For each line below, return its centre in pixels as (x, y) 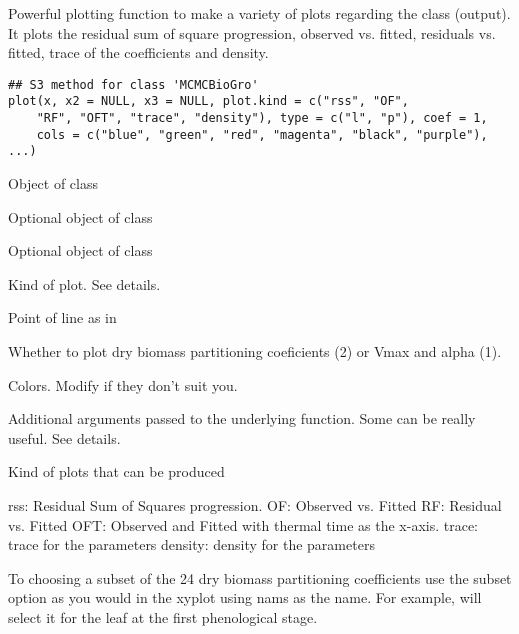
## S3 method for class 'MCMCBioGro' (133, 84)
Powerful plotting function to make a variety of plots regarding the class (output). (259, 13)
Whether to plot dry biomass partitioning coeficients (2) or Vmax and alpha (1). (255, 351)
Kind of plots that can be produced (116, 471)
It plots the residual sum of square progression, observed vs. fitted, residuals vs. (252, 32)
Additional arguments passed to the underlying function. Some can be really (242, 418)
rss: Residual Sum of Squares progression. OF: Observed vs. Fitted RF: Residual (255, 505)
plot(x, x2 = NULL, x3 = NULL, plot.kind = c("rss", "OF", (208, 101)
